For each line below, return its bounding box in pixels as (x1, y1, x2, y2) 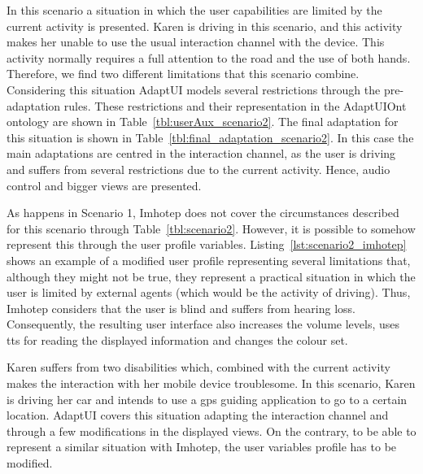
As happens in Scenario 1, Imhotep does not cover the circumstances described (7, 204, 399, 221)
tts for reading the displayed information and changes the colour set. (7, 331, 348, 348)
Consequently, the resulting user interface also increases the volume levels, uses (7, 315, 400, 333)
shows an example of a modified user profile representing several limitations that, (7, 251, 411, 268)
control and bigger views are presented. (7, 176, 202, 194)
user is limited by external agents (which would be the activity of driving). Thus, (7, 284, 411, 301)
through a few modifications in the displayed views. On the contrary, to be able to (7, 422, 416, 439)
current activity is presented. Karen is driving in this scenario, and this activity (7, 17, 403, 34)
